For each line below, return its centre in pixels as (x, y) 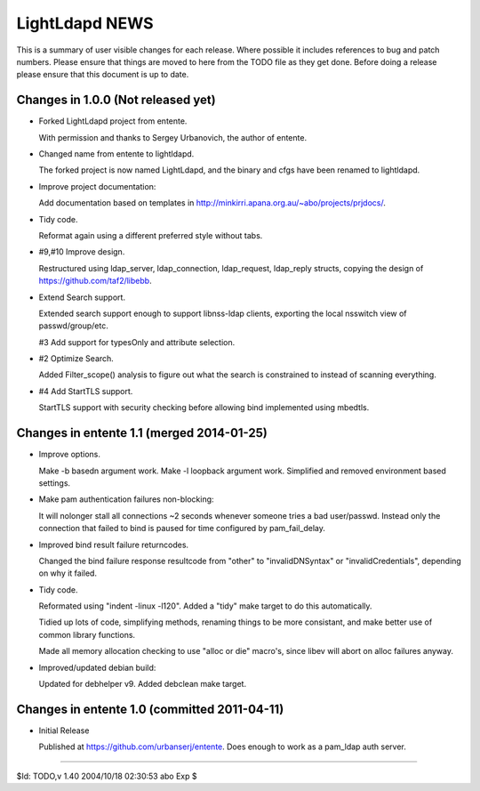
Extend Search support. (82, 297)
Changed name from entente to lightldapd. (116, 154)
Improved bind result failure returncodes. (114, 545)
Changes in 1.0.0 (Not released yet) (116, 100)
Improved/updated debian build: (97, 667)
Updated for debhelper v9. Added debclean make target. (143, 684)
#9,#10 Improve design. (82, 252)
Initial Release (64, 730)
